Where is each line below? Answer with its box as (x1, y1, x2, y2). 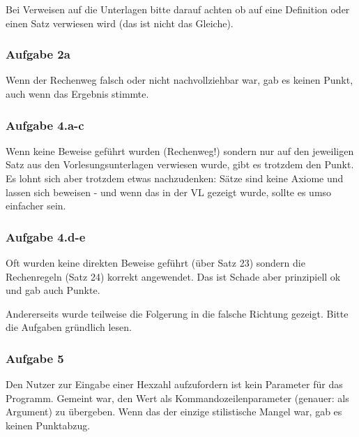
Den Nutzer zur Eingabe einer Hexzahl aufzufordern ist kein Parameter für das (6, 377, 343, 392)
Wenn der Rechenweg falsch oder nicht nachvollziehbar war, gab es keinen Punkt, (6, 73, 353, 87)
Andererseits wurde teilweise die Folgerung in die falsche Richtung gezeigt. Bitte (6, 306, 349, 320)
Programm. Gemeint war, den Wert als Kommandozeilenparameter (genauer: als (6, 390, 349, 405)
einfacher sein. (6, 198, 66, 213)
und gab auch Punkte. (6, 283, 100, 297)
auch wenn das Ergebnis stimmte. (6, 87, 149, 101)
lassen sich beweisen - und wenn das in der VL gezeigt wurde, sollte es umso (6, 184, 332, 199)
